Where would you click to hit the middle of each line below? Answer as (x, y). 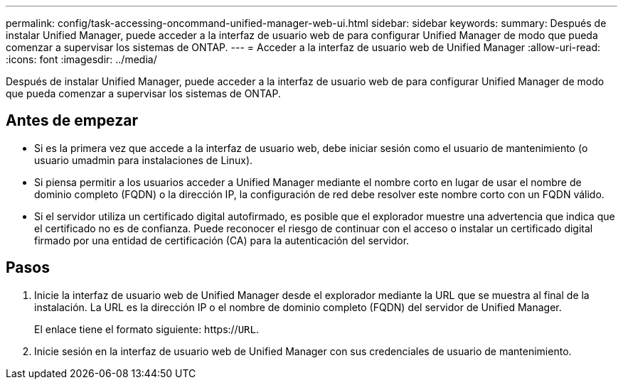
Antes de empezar (72, 121)
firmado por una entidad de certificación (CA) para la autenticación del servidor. (222, 240)
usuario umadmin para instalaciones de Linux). (144, 160)
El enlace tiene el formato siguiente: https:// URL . (147, 329)
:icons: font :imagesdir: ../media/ (81, 59)
